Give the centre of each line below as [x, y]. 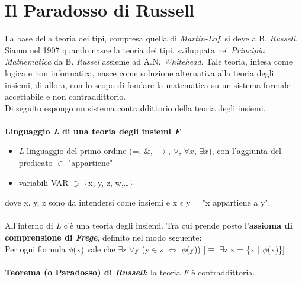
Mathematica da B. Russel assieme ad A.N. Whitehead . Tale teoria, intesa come [149, 61]
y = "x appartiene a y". [228, 202]
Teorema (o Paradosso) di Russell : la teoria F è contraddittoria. [130, 272]
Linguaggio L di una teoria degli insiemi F [93, 131]
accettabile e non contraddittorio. [65, 96]
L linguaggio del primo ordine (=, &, [86, 151]
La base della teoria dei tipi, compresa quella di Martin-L [109, 38]
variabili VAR [44, 182]
